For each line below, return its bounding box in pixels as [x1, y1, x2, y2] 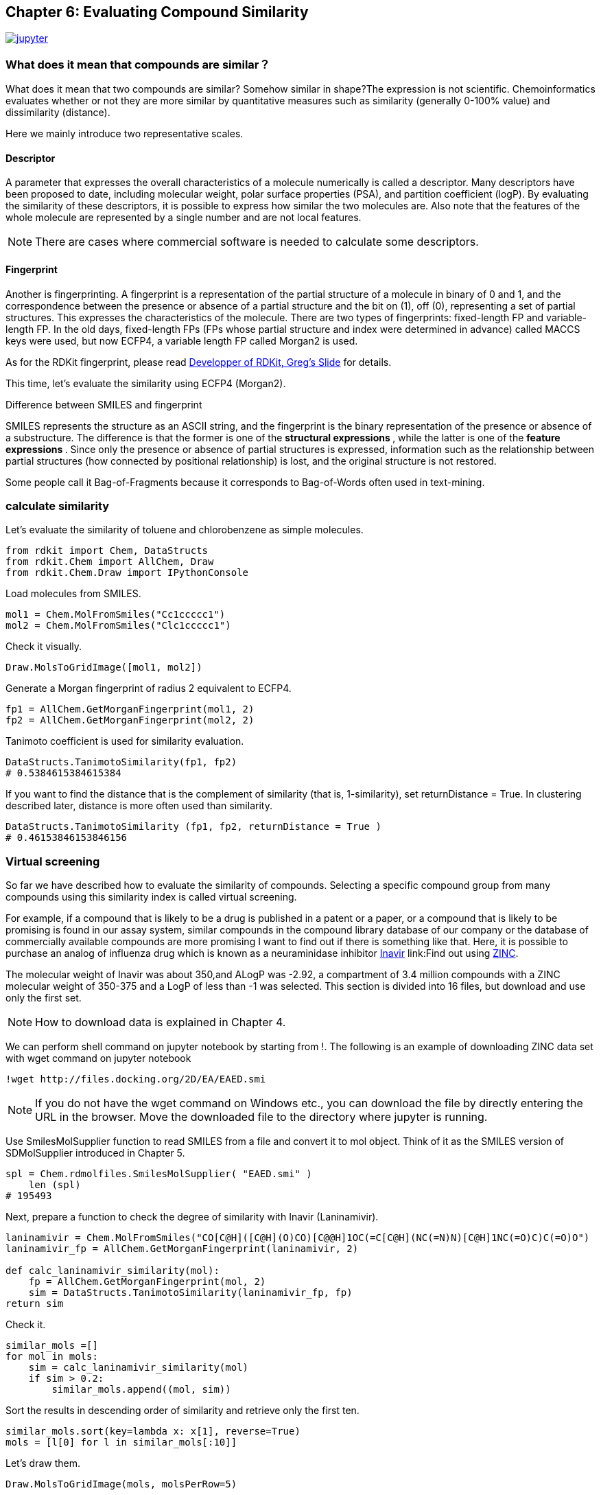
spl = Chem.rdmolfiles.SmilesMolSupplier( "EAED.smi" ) [5, 1168, 312, 1180]
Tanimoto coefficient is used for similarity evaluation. [5, 735, 244, 747]
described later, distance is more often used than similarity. [5, 800, 272, 812]
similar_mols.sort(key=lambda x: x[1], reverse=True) [5, 1426, 300, 1437]
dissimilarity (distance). [5, 106, 110, 119]
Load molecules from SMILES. [5, 588, 141, 600]
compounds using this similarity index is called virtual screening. [5, 891, 297, 903]
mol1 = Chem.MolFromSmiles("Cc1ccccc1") [5, 609, 226, 621]
